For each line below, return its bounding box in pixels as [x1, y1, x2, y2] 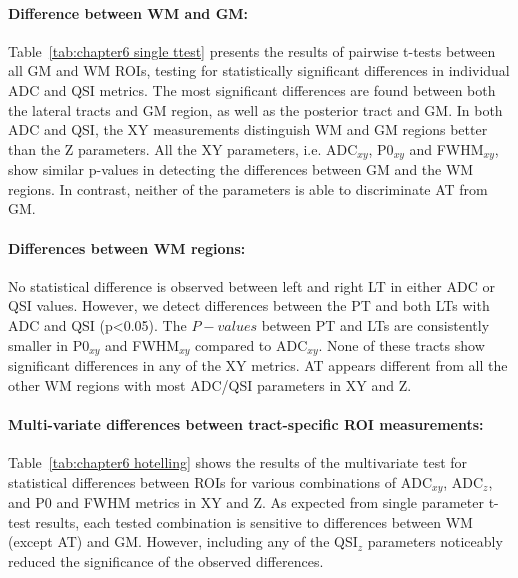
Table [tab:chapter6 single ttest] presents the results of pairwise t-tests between [8, 40, 496, 61]
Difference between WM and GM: [8, 2, 249, 23]
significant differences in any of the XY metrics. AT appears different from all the [8, 355, 508, 376]
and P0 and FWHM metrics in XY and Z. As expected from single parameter [8, 492, 484, 513]
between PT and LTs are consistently [261, 314, 490, 335]
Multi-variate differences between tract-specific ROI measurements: [8, 413, 484, 434]
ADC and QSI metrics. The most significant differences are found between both [8, 79, 496, 100]
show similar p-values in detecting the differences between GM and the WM [8, 159, 474, 180]
